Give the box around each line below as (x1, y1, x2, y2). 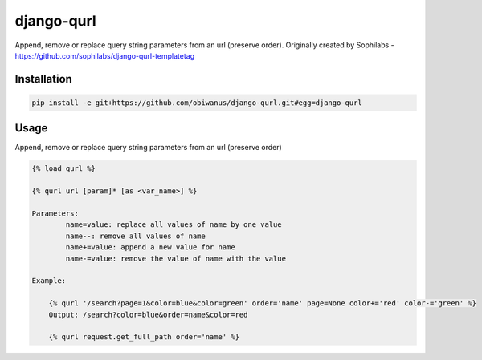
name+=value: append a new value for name (65, 243, 236, 252)
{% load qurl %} (31, 164, 96, 173)
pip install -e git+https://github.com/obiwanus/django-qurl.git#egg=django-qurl (31, 98, 363, 107)
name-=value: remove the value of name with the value (65, 253, 287, 263)
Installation (14, 72, 72, 86)
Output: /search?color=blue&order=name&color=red (48, 309, 248, 319)
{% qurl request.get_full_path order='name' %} (48, 333, 240, 342)
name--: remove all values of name (65, 231, 206, 241)
